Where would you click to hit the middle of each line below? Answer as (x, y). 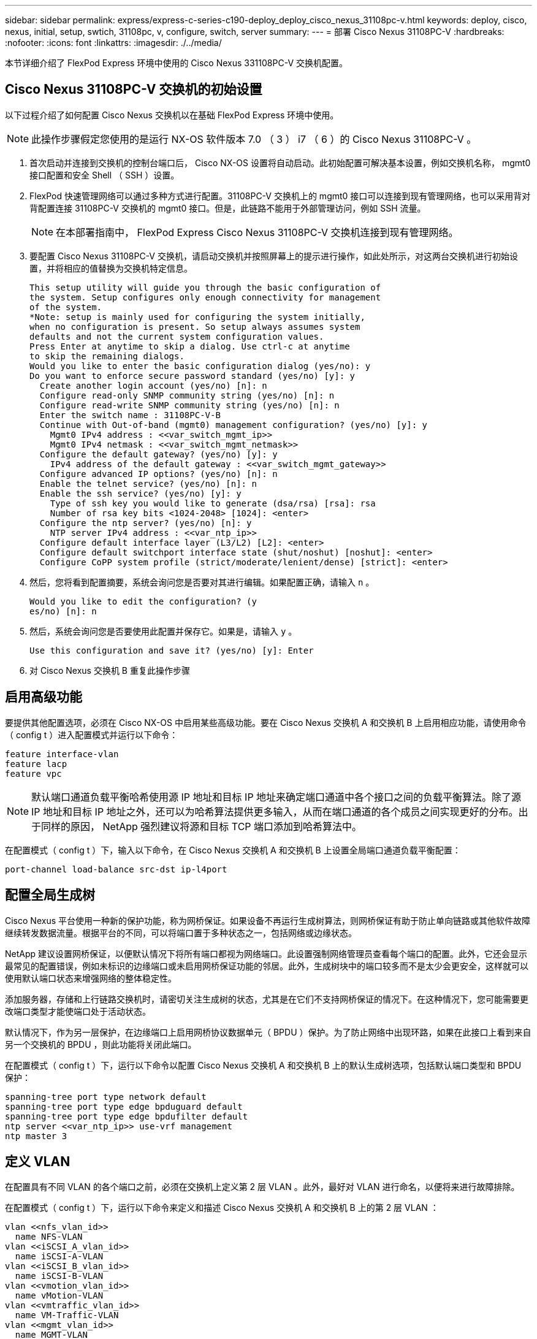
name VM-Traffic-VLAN (67, 1315)
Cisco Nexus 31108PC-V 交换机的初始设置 (134, 90)
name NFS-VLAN (49, 1237)
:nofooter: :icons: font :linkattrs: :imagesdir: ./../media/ (113, 43)
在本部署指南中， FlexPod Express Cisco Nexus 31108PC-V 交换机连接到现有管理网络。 (257, 232)
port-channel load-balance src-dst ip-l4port (116, 869)
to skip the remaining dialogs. (107, 356)
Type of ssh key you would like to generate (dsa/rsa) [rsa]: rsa (213, 503)
